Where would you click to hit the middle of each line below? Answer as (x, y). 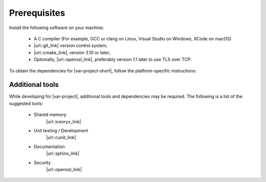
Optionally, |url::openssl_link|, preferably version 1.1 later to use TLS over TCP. (113, 60)
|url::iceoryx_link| (64, 121)
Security (42, 162)
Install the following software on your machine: (57, 28)
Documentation (49, 146)
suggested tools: (26, 103)
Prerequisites (37, 13)
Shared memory (50, 115)
